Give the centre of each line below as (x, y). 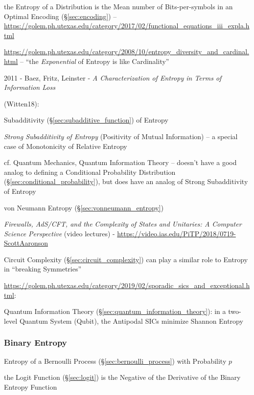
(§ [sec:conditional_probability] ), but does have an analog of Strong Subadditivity (126, 181)
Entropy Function (31, 386)
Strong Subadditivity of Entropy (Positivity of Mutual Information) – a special (121, 136)
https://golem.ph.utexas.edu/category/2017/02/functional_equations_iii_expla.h (127, 26)
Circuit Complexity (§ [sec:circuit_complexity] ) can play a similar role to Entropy (126, 259)
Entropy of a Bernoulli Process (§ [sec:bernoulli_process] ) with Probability (115, 361)
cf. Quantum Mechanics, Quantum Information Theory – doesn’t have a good (120, 162)
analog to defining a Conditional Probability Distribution (90, 172)
